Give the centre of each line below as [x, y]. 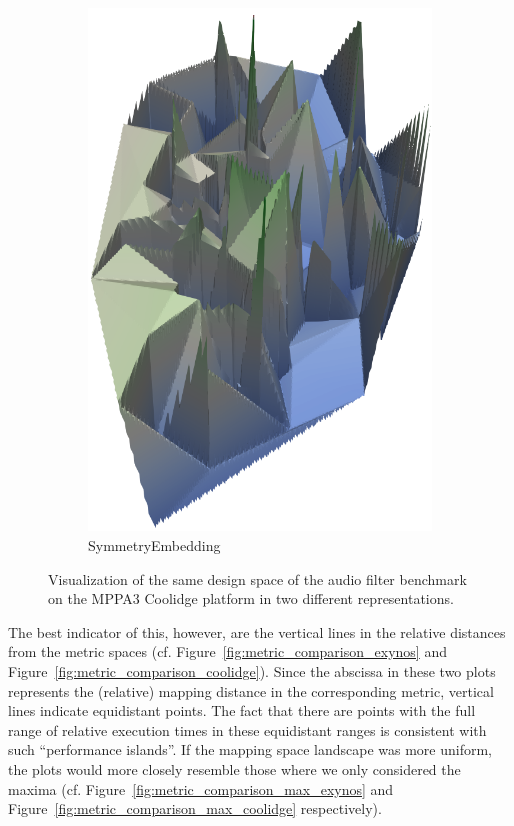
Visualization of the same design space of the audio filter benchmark [257, 578]
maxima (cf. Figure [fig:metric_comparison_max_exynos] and [201, 788]
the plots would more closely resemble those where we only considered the [234, 768]
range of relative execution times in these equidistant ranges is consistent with [247, 729]
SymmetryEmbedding [154, 544]
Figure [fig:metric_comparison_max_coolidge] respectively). [195, 808]
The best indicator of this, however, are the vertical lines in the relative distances [257, 631]
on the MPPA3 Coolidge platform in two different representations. [251, 598]
